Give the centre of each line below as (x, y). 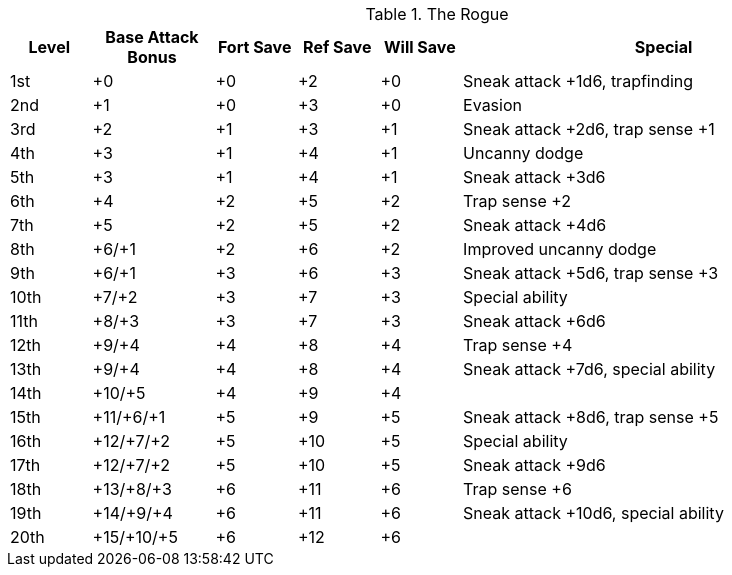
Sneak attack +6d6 (534, 321)
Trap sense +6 (517, 489)
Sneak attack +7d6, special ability (589, 369)
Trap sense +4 (518, 345)
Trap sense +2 (517, 201)
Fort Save (254, 47)
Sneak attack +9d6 (534, 465)
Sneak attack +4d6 (535, 225)
